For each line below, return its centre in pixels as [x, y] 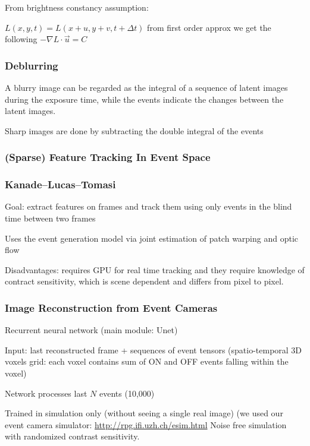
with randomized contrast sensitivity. [72, 436]
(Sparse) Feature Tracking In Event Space [108, 157]
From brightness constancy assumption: [77, 7]
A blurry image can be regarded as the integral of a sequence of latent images [146, 87]
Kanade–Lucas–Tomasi [60, 184]
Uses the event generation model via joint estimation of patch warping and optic [152, 238]
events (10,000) [127, 393]
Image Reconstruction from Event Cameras [111, 307]
